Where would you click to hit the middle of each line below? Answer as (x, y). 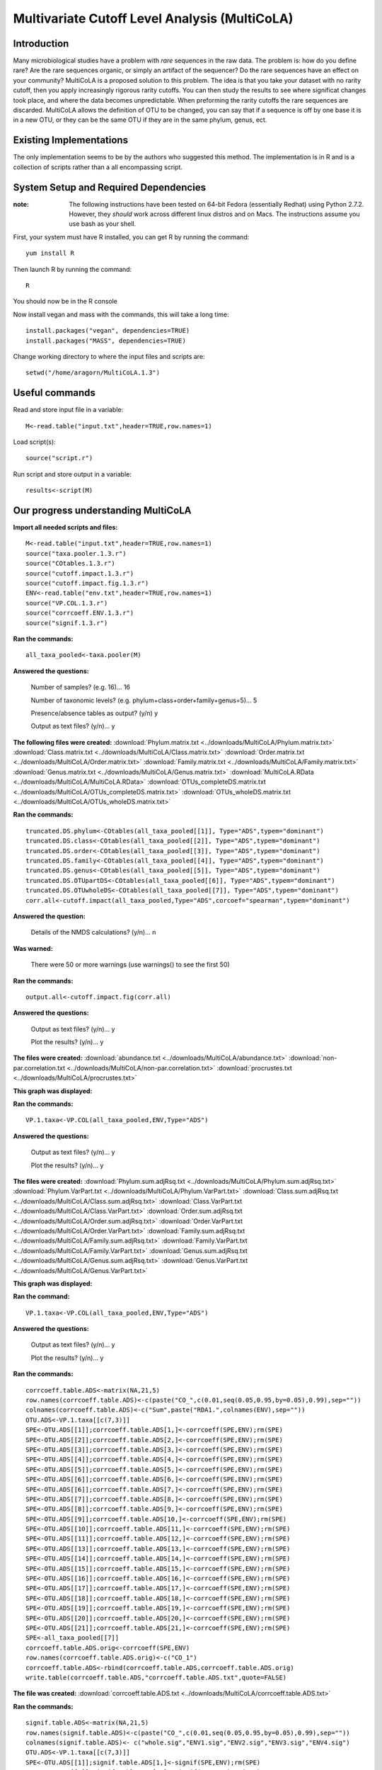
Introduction (41, 44)
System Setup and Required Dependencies (110, 187)
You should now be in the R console (65, 302)
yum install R (50, 253)
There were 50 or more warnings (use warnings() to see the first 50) (130, 965)
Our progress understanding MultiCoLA (102, 510)
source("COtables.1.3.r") (71, 564)
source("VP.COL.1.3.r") (67, 603)
